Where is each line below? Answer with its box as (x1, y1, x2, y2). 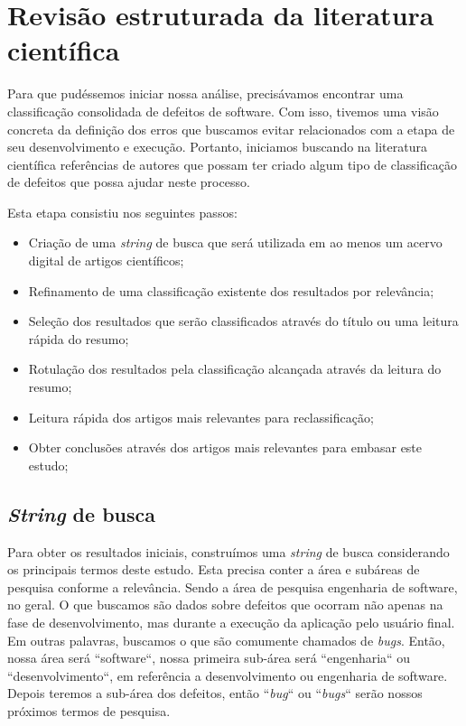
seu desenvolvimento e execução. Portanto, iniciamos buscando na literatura (7, 137, 427, 156)
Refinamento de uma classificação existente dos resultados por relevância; (28, 281, 434, 300)
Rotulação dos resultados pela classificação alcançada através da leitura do (28, 359, 442, 378)
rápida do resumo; (28, 329, 129, 348)
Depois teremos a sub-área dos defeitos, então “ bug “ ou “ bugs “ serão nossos (7, 684, 423, 703)
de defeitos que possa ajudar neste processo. (7, 172, 250, 191)
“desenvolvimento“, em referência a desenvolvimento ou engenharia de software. (7, 665, 448, 684)
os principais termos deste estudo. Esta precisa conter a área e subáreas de (7, 560, 420, 579)
